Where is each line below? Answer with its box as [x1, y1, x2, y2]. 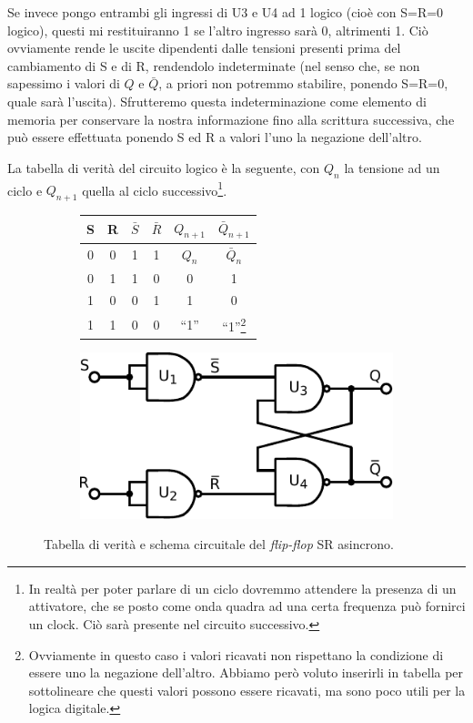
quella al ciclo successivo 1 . [82, 178, 227, 199]
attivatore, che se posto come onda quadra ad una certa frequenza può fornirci [28, 596, 466, 616]
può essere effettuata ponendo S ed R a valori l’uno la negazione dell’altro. [7, 127, 422, 147]
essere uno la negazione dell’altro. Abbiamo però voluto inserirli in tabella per [28, 663, 464, 682]
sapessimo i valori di [7, 74, 120, 93]
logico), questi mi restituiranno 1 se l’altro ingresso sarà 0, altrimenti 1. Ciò [7, 20, 428, 39]
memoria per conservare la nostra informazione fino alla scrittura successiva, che [7, 109, 455, 128]
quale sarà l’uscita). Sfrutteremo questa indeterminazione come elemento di [7, 91, 427, 110]
